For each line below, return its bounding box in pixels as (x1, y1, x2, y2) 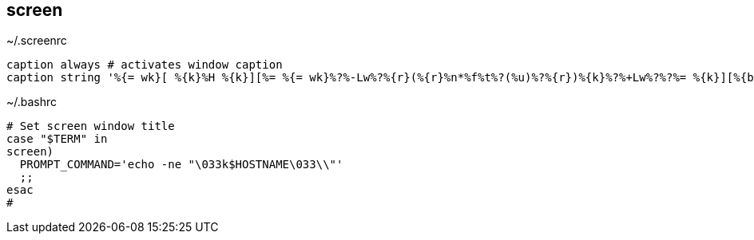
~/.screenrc (6, 33, 67, 48)
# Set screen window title (6, 120, 175, 133)
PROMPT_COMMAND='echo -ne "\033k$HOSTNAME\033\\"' (19, 158, 343, 171)
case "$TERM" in (6, 132, 108, 146)
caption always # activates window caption (6, 58, 283, 72)
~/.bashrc (6, 95, 58, 109)
